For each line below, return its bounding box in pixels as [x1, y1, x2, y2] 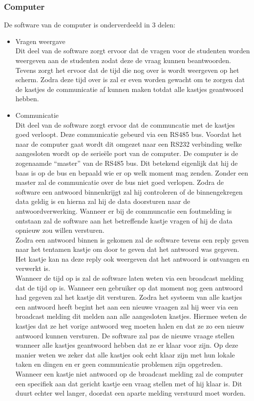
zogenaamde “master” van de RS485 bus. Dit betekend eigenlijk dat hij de [15, 157, 238, 168]
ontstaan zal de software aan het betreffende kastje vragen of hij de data [15, 215, 233, 225]
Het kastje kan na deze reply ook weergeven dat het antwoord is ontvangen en [15, 253, 250, 264]
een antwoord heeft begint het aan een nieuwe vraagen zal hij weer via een [15, 301, 238, 312]
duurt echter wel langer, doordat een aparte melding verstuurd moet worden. [15, 388, 246, 398]
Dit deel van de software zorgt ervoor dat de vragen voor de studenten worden [15, 45, 250, 56]
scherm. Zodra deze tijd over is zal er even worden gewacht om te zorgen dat [15, 74, 245, 85]
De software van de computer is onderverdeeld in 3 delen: [4, 20, 175, 30]
